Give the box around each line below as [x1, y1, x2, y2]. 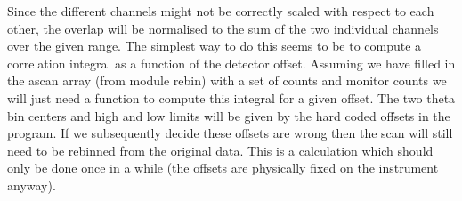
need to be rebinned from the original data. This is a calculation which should [7, 141, 434, 159]
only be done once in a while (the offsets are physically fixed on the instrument [7, 158, 439, 177]
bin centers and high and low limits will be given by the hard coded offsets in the [7, 106, 450, 125]
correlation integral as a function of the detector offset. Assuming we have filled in [7, 53, 456, 72]
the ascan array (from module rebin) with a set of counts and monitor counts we [7, 71, 447, 90]
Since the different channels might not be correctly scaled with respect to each [7, 2, 434, 20]
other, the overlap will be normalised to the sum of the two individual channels [7, 19, 439, 37]
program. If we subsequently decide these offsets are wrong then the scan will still [7, 124, 453, 142]
